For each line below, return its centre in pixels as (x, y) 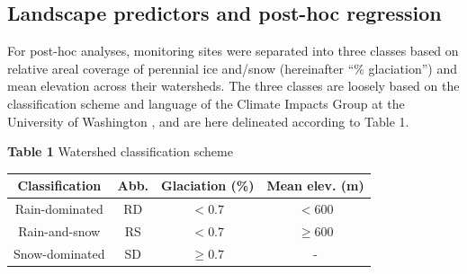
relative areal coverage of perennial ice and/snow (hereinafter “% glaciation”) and (233, 68)
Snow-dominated (59, 253)
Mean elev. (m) (315, 186)
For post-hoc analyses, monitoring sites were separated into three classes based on (233, 51)
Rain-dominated (59, 209)
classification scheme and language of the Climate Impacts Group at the (206, 103)
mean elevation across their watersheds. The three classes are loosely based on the (233, 86)
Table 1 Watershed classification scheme (120, 151)
